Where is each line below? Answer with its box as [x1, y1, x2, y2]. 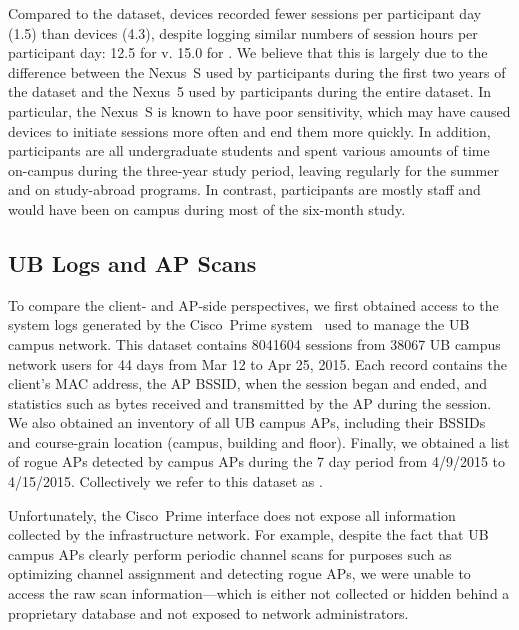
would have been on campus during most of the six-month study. [8, 198, 406, 219]
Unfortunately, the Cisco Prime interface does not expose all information [8, 504, 456, 525]
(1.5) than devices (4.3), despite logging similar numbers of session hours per [8, 22, 478, 43]
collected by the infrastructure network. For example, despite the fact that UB [8, 524, 489, 545]
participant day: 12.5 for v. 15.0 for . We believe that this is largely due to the [8, 42, 488, 63]
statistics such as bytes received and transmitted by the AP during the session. [8, 392, 492, 413]
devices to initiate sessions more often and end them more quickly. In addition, [8, 120, 491, 141]
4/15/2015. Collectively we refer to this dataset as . [8, 471, 323, 492]
